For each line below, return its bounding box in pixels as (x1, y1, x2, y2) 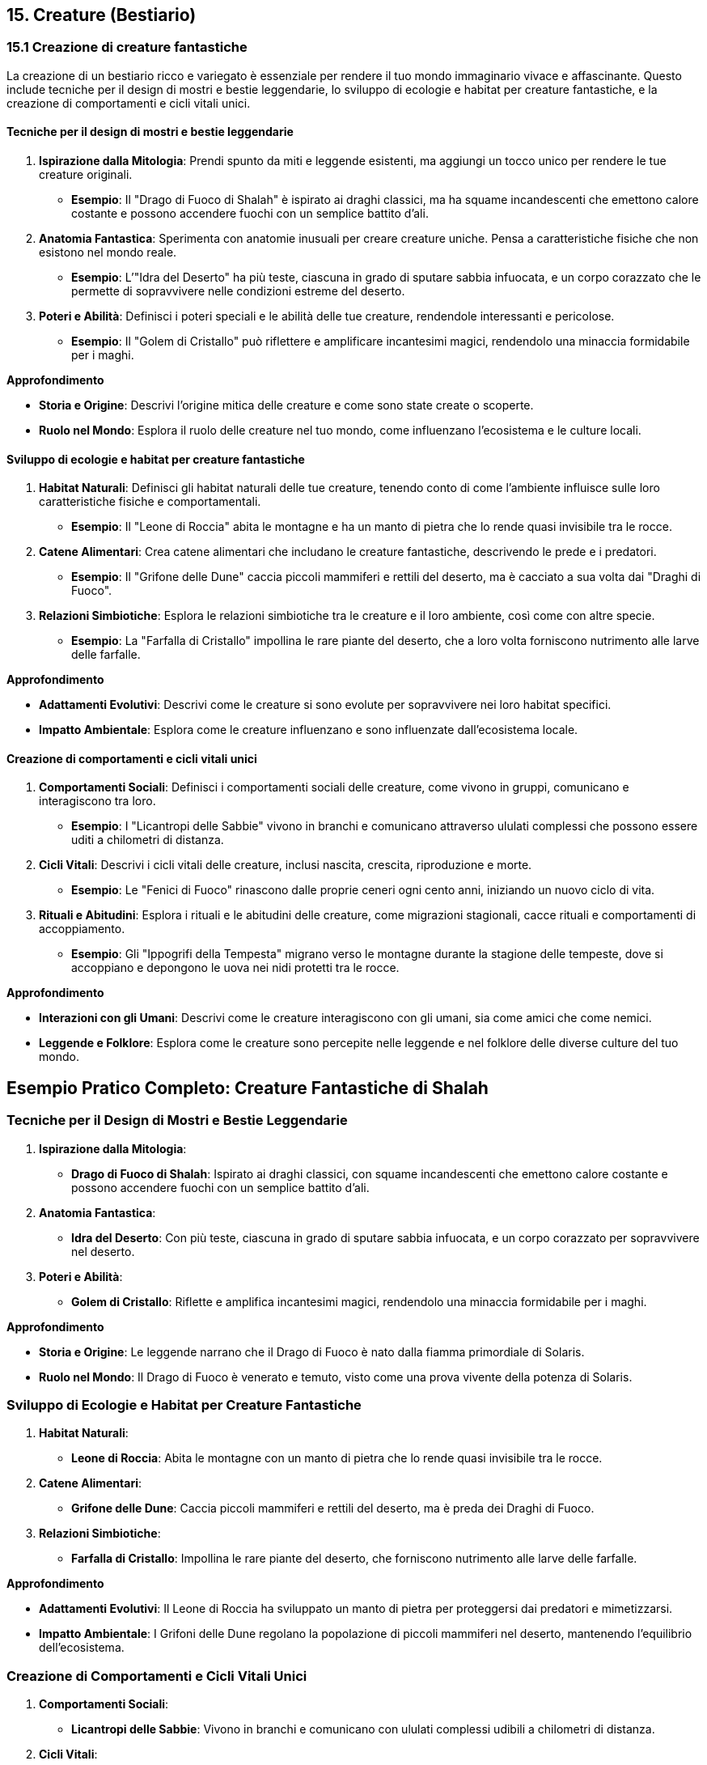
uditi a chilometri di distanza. (71, 833, 224, 847)
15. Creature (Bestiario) (6, 5, 197, 25)
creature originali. (39, 168, 133, 182)
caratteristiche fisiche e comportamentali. (39, 494, 261, 509)
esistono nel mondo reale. (39, 245, 177, 260)
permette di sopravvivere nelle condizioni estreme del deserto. (71, 284, 405, 299)
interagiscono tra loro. (39, 794, 156, 808)
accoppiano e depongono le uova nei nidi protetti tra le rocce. (71, 961, 400, 975)
